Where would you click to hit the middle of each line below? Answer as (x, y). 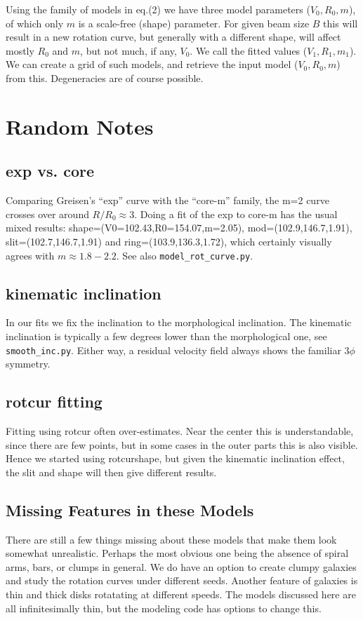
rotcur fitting (54, 402)
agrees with (30, 255)
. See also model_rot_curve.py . (185, 255)
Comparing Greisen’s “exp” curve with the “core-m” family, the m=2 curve (167, 200)
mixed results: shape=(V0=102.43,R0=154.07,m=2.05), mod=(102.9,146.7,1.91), (179, 228)
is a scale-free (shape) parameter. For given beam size (194, 23)
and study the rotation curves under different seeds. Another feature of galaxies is (182, 580)
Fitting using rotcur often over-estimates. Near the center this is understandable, (180, 431)
